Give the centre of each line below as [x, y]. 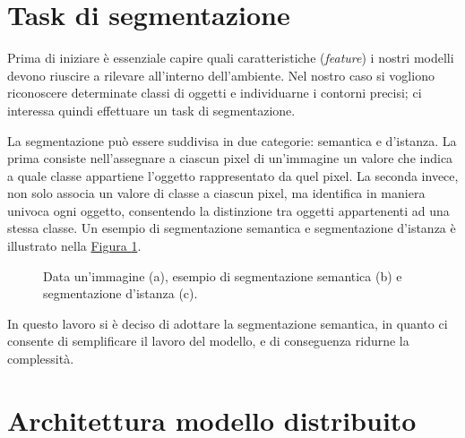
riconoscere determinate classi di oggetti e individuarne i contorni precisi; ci [215, 93]
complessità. [41, 359]
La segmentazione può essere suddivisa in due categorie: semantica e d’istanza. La [232, 140]
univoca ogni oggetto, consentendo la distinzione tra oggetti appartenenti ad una [228, 210]
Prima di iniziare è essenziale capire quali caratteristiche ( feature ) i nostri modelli [231, 58]
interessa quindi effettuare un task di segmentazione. [151, 110]
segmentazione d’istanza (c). [121, 293]
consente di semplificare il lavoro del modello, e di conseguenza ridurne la [208, 341]
